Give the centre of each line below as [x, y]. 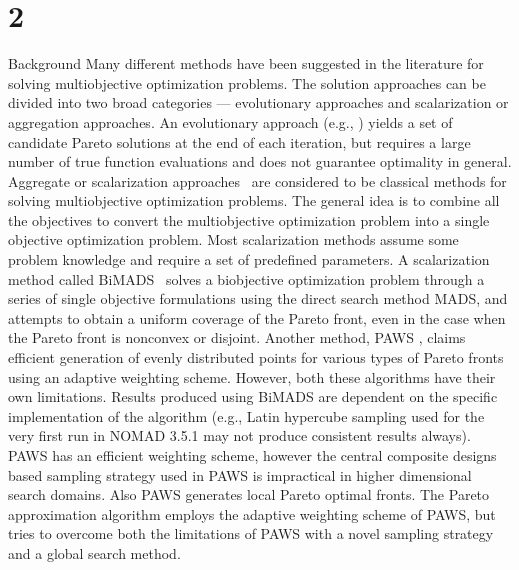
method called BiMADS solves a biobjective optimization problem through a [246, 278]
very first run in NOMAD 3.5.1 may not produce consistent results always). [239, 435]
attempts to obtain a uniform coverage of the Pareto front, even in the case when [257, 317]
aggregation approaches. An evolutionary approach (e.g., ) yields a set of [230, 121]
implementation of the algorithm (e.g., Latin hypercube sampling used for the [246, 415]
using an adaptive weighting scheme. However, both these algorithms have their [252, 376]
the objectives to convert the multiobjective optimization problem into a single [249, 219]
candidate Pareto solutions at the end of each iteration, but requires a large [239, 141]
